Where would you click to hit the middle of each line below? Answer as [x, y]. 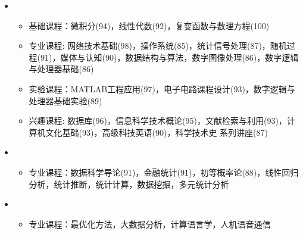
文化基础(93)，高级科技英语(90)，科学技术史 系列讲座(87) [157, 132]
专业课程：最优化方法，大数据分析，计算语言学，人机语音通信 [150, 224]
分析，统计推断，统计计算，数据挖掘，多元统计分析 [129, 184]
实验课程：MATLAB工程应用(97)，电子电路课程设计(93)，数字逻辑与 [162, 88]
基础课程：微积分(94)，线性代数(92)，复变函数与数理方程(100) [149, 25]
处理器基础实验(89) [65, 100]
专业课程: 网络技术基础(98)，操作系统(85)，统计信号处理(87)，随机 [158, 46]
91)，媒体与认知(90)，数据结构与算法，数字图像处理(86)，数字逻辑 [170, 57]
